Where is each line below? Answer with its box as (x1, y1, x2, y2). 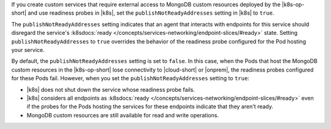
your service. (11, 46, 45, 53)
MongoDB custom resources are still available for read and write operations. (26, 111, 219, 119)
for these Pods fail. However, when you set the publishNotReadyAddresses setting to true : (11, 75, 249, 82)
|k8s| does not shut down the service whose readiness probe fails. (26, 86, 196, 93)
